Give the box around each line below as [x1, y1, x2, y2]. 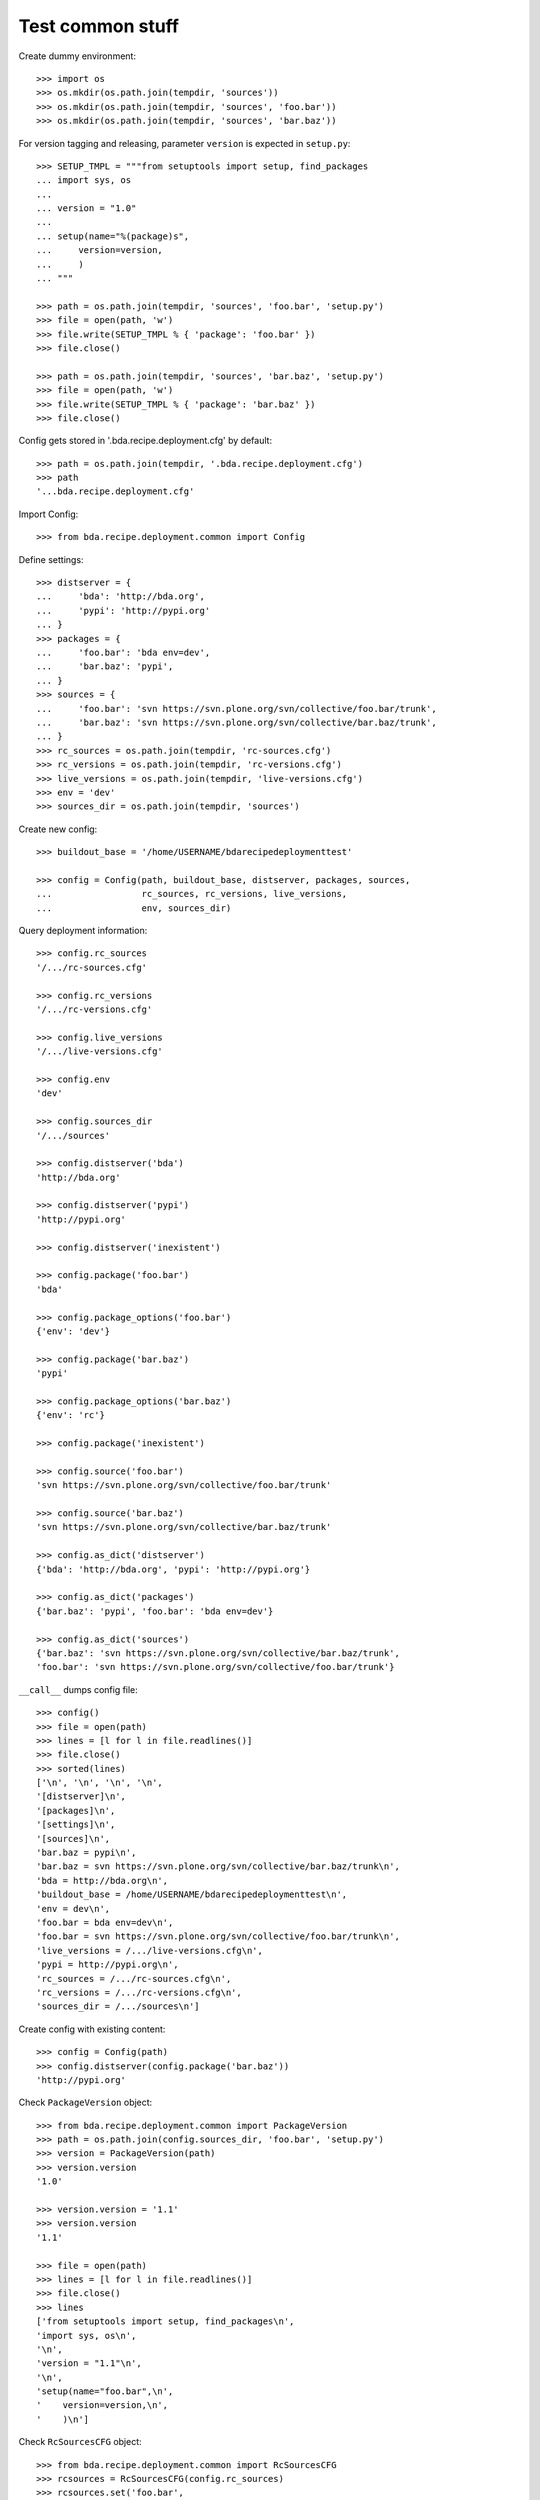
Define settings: [18, 553, 84, 565]
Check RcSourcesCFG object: [18, 2436, 142, 2448]
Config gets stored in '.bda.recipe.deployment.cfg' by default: [18, 435, 273, 447]
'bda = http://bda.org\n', [36, 1875, 169, 1886]
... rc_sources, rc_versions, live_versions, [36, 888, 348, 900]
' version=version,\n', [36, 2400, 169, 2411]
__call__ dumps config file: [18, 1683, 139, 1695]
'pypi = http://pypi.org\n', [36, 1959, 179, 1970]
